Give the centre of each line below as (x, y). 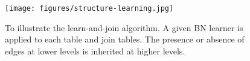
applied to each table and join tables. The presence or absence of (125, 39)
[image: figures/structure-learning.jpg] (89, 8)
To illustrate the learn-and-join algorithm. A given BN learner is (124, 27)
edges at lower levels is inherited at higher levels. (95, 51)
